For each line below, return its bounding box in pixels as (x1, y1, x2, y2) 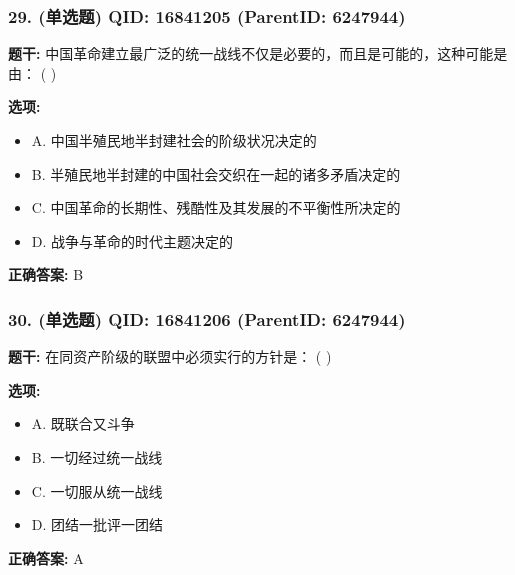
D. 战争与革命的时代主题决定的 (31, 230, 234, 251)
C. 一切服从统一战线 (31, 480, 163, 501)
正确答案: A (8, 547, 84, 568)
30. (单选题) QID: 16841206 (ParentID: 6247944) (8, 306, 406, 331)
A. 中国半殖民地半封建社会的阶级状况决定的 (31, 130, 317, 150)
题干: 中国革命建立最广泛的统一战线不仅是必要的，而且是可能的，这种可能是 (8, 43, 508, 64)
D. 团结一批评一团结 (31, 514, 164, 535)
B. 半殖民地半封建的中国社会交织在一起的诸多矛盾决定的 (31, 163, 401, 184)
